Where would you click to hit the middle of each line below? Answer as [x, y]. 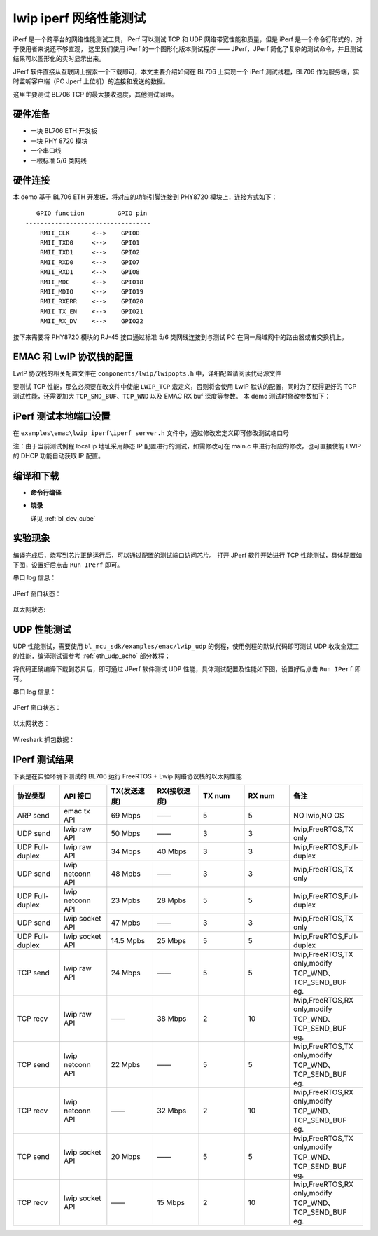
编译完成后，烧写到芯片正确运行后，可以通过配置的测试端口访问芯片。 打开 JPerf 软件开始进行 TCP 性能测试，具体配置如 [188, 555]
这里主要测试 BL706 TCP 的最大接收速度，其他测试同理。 [95, 94]
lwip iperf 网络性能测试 [79, 18]
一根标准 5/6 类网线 [58, 160]
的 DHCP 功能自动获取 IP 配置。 [59, 455]
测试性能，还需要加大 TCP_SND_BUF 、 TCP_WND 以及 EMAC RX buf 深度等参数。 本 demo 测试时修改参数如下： [172, 397]
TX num [217, 796]
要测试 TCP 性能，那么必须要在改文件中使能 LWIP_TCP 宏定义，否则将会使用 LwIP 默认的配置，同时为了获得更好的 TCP [185, 386]
